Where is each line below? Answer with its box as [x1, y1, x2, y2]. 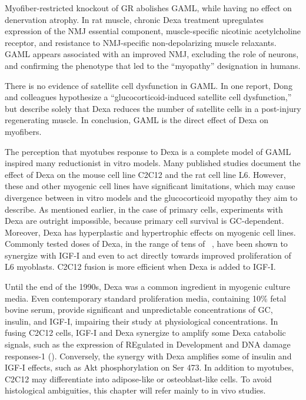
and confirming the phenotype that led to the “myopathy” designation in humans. [5, 59, 301, 71]
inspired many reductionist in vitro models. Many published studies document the [5, 157, 301, 169]
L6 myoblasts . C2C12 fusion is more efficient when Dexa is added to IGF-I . [5, 260, 276, 273]
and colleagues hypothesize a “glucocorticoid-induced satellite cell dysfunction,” [5, 91, 292, 103]
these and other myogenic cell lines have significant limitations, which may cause [5, 180, 295, 192]
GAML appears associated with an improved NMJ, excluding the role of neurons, [5, 48, 299, 60]
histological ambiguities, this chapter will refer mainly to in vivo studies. [5, 384, 266, 396]
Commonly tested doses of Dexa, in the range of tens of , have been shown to [5, 237, 288, 250]
